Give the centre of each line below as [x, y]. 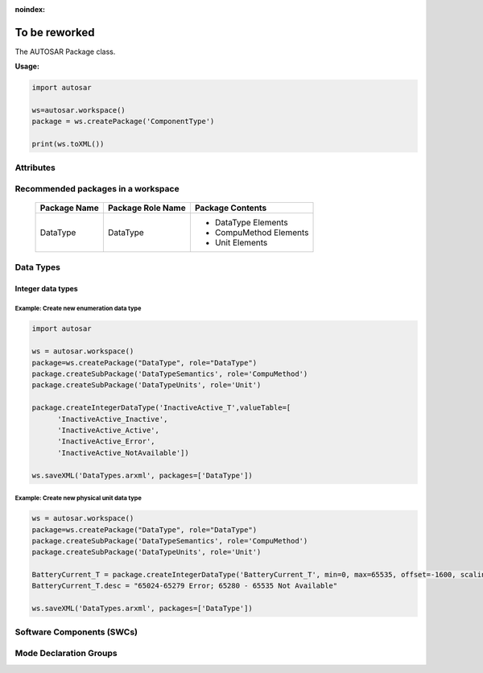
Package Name [70, 208]
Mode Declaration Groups [66, 654]
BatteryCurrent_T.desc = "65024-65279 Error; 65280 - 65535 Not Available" [185, 586]
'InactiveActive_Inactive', [113, 419]
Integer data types [46, 288]
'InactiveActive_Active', [109, 430]
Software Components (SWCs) [76, 632]
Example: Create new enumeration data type [78, 309]
